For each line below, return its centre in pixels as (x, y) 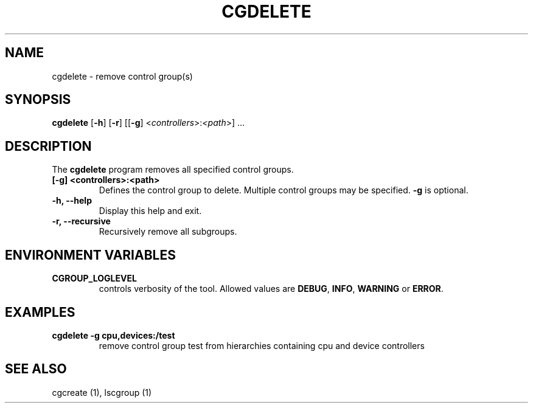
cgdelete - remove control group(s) (122, 76)
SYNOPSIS (38, 100)
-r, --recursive (81, 221)
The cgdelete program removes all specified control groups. (173, 170)
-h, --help (72, 201)
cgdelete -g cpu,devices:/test (113, 335)
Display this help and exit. (150, 211)
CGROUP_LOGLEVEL (94, 278)
